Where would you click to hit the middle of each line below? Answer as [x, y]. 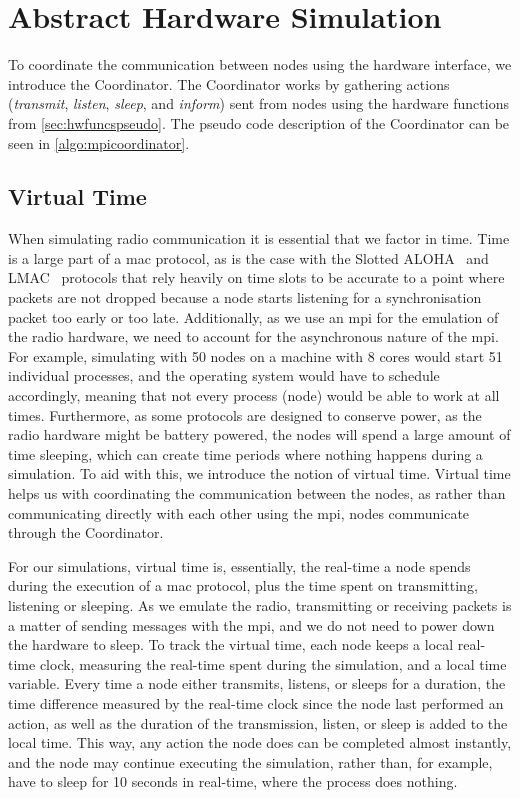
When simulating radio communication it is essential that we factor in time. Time [259, 238]
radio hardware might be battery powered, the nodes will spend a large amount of [259, 434]
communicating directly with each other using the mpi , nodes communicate [239, 512]
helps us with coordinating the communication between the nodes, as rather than [257, 493]
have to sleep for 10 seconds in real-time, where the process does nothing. [233, 781]
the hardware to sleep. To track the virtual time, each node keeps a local [231, 644]
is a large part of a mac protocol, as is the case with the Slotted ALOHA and [248, 257]
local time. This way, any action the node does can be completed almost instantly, [260, 742]
